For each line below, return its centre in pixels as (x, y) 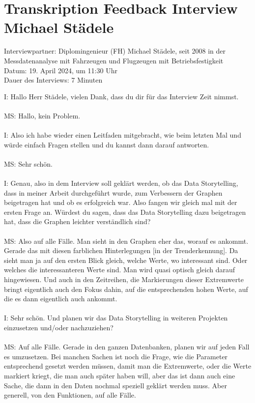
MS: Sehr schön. (28, 163)
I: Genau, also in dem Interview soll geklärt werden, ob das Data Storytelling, (121, 183)
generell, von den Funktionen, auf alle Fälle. (70, 395)
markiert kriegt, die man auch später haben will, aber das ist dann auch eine (120, 375)
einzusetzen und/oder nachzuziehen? (59, 327)
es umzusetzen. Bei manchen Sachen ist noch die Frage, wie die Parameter (116, 356)
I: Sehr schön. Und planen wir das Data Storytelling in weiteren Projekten (116, 318)
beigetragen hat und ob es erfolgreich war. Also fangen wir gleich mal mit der (121, 202)
